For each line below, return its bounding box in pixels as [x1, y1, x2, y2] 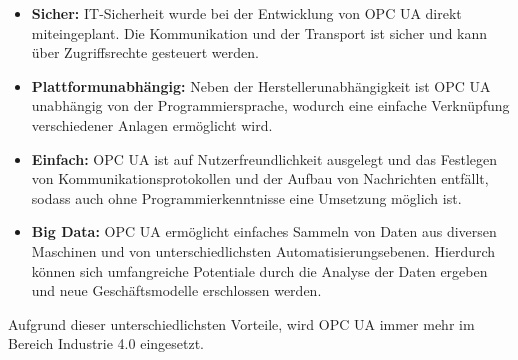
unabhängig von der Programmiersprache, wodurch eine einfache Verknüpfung [31, 95, 510, 116]
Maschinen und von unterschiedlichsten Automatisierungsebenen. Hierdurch [31, 240, 496, 261]
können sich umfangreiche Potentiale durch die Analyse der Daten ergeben [31, 260, 488, 281]
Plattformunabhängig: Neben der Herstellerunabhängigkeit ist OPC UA [31, 75, 491, 96]
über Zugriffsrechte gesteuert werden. [31, 42, 259, 63]
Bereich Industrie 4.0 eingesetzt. [8, 333, 205, 354]
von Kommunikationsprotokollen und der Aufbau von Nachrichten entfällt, [31, 168, 489, 189]
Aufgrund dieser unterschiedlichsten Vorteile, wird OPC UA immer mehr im [8, 313, 475, 334]
